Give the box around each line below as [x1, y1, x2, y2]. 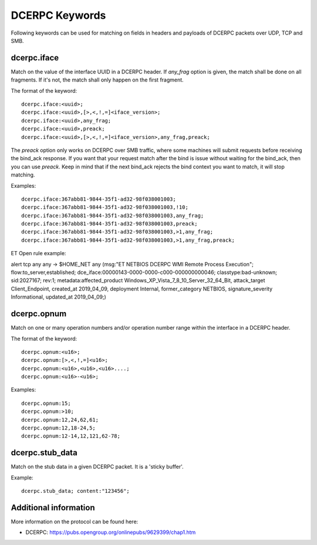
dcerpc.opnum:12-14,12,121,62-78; [21, 433, 120, 439]
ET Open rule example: [11, 250, 66, 257]
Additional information [11, 502, 95, 513]
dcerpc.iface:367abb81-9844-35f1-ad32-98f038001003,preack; [21, 221, 198, 227]
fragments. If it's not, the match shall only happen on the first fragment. [11, 76, 184, 83]
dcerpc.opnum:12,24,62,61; [21, 417, 99, 423]
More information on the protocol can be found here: [11, 518, 139, 525]
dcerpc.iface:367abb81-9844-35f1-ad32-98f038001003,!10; [21, 204, 189, 211]
